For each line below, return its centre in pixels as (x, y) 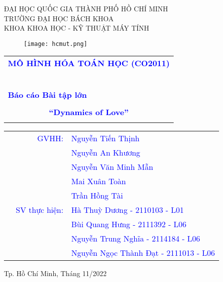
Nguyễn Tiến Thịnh (105, 138)
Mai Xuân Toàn (99, 181)
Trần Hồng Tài (97, 196)
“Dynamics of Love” (89, 112)
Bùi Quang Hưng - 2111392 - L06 (129, 224)
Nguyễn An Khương (106, 153)
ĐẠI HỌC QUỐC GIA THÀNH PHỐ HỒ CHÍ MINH (86, 8)
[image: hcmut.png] (56, 44)
